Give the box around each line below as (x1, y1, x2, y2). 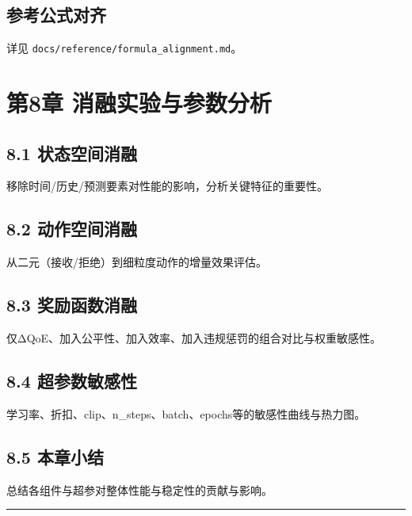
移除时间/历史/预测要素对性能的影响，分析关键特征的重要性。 (6, 178, 328, 194)
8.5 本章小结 (6, 444, 104, 468)
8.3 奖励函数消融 (6, 292, 137, 317)
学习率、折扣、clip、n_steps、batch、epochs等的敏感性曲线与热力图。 (6, 405, 366, 422)
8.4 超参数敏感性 (6, 369, 137, 393)
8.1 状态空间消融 (6, 140, 137, 165)
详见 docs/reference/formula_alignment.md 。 (6, 40, 242, 56)
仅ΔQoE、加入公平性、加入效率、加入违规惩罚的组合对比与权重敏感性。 (6, 330, 382, 346)
